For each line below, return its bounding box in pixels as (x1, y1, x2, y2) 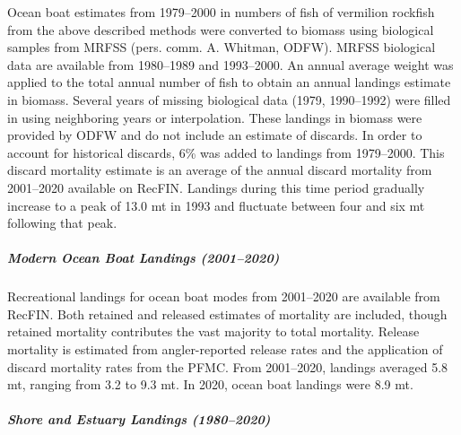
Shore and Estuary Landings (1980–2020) (7, 410, 271, 429)
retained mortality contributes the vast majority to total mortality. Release (7, 322, 420, 341)
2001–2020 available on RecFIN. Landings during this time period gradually (7, 178, 425, 196)
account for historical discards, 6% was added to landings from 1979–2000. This (7, 143, 445, 161)
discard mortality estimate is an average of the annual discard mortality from (7, 161, 432, 179)
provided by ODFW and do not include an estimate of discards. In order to (7, 126, 422, 144)
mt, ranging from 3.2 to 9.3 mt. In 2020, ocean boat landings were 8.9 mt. (7, 375, 413, 394)
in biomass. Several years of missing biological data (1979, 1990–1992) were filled (7, 90, 451, 109)
